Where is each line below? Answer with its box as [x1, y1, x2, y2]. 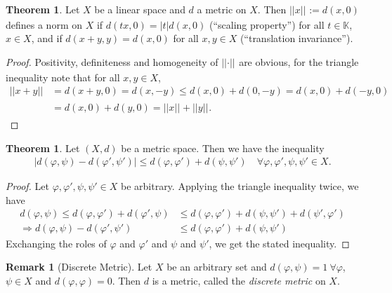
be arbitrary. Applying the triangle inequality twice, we [120, 179, 359, 193]
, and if [31, 31, 63, 46]
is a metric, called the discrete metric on [152, 273, 326, 287]
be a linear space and [94, 2, 185, 16]
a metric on [197, 2, 247, 16]
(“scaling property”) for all [209, 17, 325, 32]
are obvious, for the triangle [239, 54, 359, 69]
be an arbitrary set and [166, 259, 267, 274]
